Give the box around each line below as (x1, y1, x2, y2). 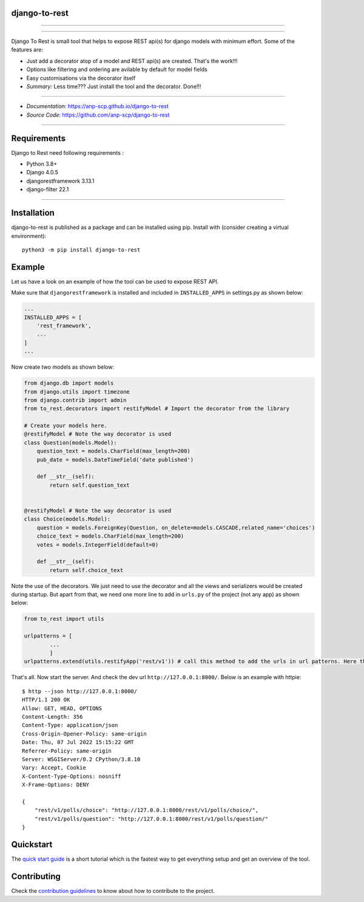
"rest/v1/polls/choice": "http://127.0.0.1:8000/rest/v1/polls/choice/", (34, 807, 259, 814)
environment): (11, 232, 47, 239)
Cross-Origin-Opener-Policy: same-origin (22, 730, 147, 737)
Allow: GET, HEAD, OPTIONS (22, 705, 103, 712)
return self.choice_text (49, 567, 124, 573)
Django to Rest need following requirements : (11, 149, 124, 156)
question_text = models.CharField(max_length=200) (36, 448, 190, 455)
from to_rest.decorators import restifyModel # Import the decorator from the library (24, 405, 290, 412)
